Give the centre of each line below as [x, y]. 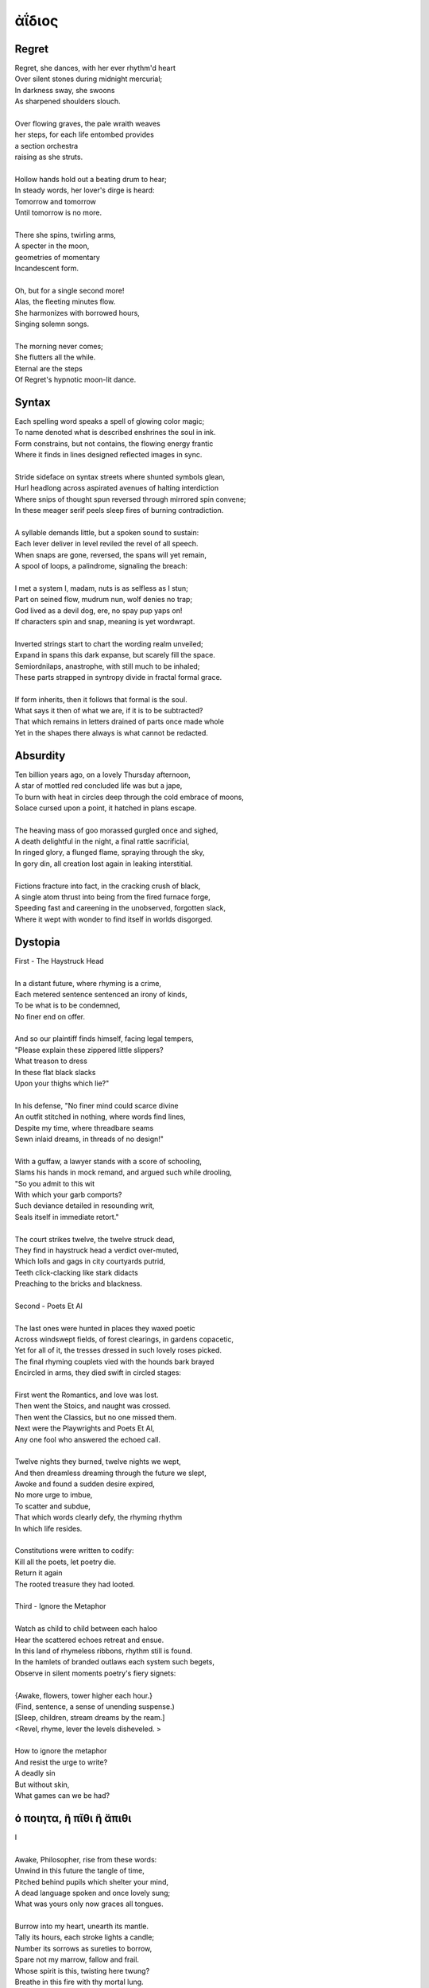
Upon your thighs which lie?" [62, 1083]
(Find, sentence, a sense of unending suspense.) [95, 1706]
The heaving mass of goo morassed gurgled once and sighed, [116, 830]
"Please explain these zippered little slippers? [89, 1050]
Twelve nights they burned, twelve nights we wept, [98, 1462]
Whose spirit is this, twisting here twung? [82, 1971]
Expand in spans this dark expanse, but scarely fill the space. [115, 655]
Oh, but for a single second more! [70, 290]
